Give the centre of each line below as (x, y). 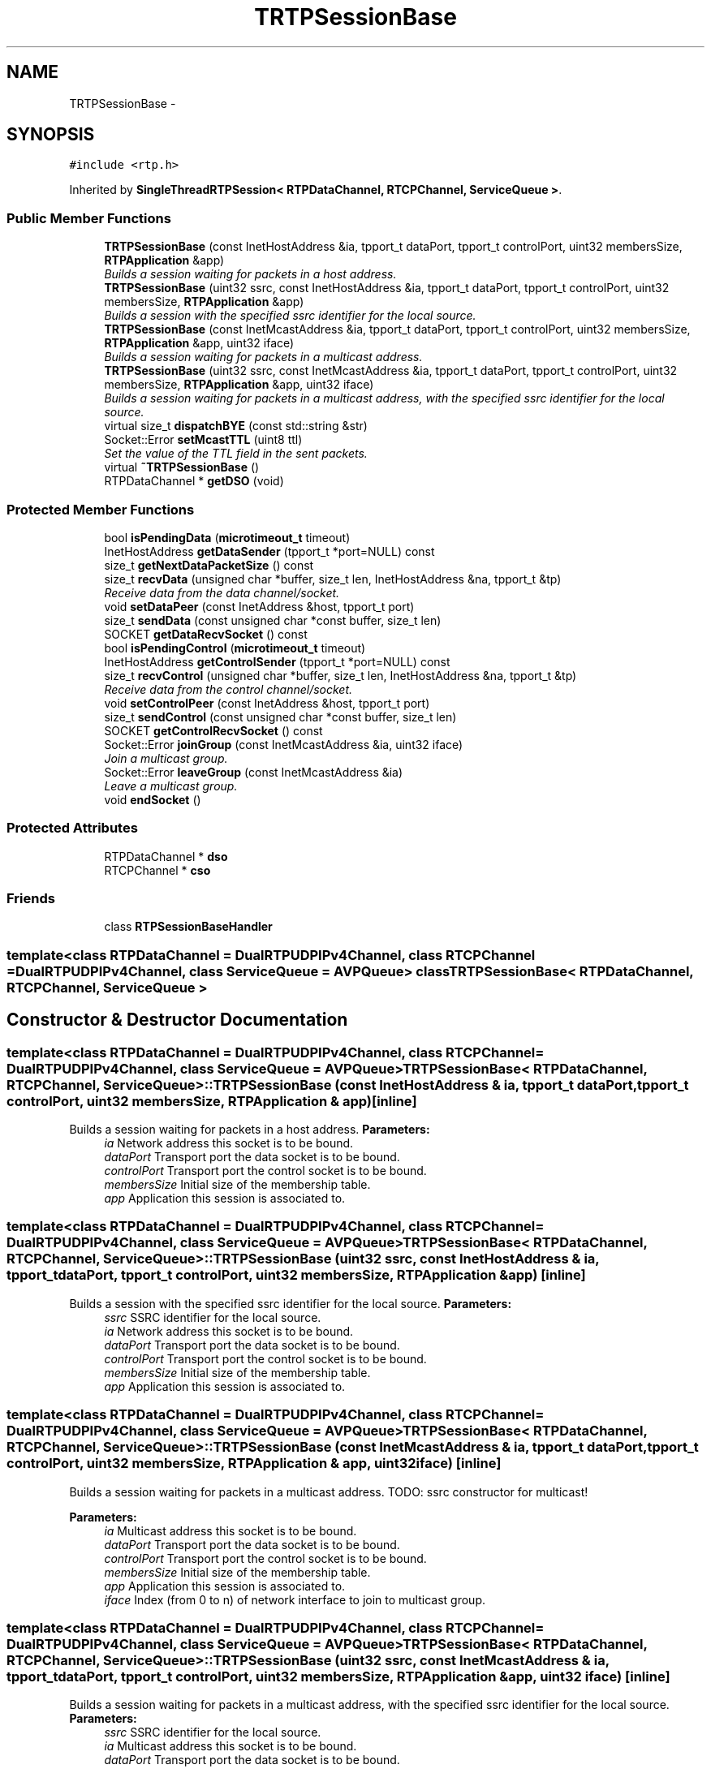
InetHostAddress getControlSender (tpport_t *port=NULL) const (277, 661)
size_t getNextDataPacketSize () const (209, 565)
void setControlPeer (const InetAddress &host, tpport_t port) (267, 703)
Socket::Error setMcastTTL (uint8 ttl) (203, 440)
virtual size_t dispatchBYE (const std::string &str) (236, 426)
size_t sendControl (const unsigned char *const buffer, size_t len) (280, 717)
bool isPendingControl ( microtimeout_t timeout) (235, 648)
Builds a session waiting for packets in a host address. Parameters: (250, 1130)
